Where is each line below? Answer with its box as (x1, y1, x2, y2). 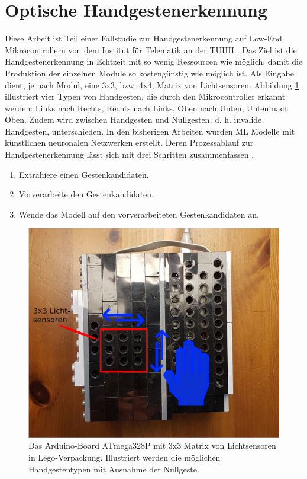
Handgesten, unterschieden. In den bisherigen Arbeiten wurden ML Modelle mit (5, 124, 295, 137)
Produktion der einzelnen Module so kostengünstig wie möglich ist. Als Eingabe (5, 66, 294, 79)
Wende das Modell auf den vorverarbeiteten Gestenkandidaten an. (18, 207, 259, 220)
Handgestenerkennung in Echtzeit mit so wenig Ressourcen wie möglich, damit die (5, 55, 303, 68)
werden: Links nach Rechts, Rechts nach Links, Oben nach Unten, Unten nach (5, 101, 289, 114)
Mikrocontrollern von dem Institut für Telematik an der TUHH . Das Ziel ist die (5, 43, 297, 56)
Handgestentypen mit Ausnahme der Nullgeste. (28, 462, 199, 475)
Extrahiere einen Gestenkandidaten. (18, 168, 149, 180)
